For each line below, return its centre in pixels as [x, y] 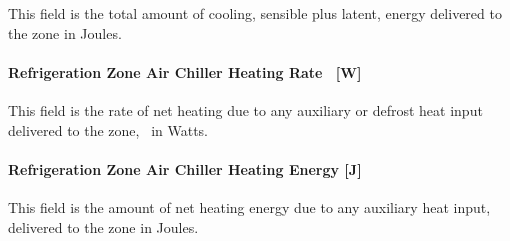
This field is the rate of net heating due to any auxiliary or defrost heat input [245, 109]
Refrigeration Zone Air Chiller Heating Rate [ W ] [185, 71]
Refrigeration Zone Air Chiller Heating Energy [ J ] [185, 168]
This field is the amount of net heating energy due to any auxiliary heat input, [249, 206]
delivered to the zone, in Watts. [108, 129]
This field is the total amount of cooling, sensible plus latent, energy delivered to [255, 13]
